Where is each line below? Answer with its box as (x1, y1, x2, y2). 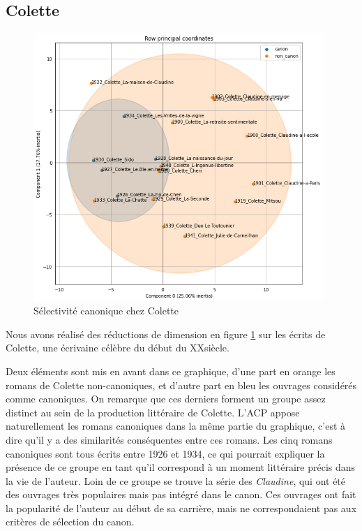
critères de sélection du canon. (6, 514, 135, 529)
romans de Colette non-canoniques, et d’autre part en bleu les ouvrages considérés (6, 377, 357, 392)
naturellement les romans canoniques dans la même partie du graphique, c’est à (6, 419, 346, 433)
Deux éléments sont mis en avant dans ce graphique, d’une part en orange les (6, 363, 335, 378)
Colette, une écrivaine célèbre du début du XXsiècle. (6, 340, 229, 355)
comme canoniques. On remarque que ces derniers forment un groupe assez (6, 391, 326, 406)
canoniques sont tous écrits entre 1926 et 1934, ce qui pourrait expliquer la (6, 446, 325, 460)
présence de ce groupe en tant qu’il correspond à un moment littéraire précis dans (6, 460, 356, 474)
